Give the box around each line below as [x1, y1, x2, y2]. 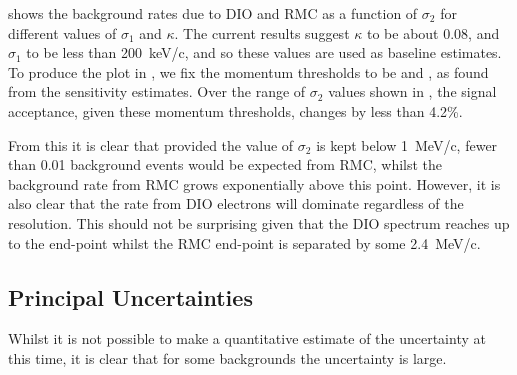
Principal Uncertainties [8, 281, 253, 312]
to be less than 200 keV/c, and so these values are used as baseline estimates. [26, 42, 502, 63]
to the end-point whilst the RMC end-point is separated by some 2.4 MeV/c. [8, 232, 481, 253]
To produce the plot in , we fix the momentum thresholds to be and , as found [8, 61, 489, 82]
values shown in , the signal [328, 81, 497, 102]
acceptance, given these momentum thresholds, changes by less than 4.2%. [8, 100, 463, 121]
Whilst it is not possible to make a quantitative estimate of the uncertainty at [8, 328, 486, 349]
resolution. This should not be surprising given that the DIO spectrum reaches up [8, 212, 510, 233]
